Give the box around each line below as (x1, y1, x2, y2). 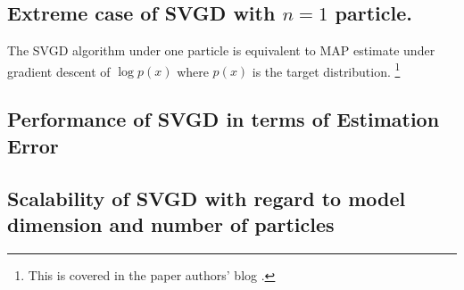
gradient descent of (7, 62, 111, 80)
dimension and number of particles (7, 211, 335, 237)
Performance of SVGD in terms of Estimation (7, 105, 440, 133)
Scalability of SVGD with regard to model (7, 184, 406, 211)
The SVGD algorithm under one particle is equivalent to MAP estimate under (7, 41, 435, 60)
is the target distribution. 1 (252, 59, 401, 80)
